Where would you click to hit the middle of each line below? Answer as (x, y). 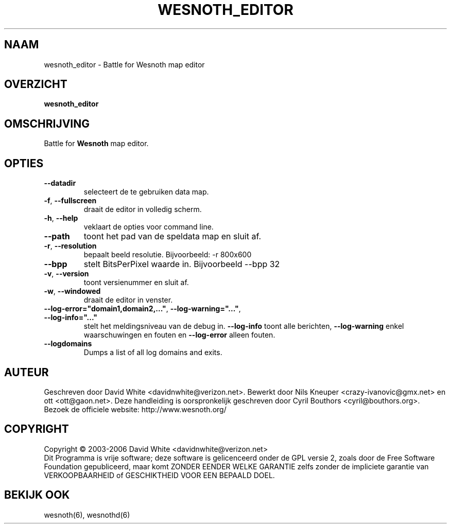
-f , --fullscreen (70, 201)
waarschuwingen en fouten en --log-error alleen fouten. (179, 335)
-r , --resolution (70, 246)
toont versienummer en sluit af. (136, 283)
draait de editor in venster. (128, 300)
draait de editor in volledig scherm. (143, 209)
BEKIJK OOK (37, 495)
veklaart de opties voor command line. (149, 227)
